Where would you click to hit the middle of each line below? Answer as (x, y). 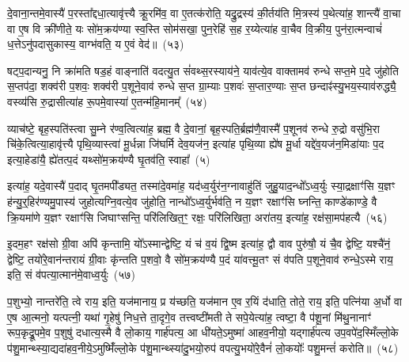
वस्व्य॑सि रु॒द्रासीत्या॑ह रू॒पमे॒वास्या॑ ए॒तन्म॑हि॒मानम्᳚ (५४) (107, 101)
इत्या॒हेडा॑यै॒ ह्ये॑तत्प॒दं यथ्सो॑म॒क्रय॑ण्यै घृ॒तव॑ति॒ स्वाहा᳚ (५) (109, 159)
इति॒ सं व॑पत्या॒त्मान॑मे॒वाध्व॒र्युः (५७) (71, 274)
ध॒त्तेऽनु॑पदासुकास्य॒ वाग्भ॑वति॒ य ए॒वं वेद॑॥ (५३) (96, 44)
